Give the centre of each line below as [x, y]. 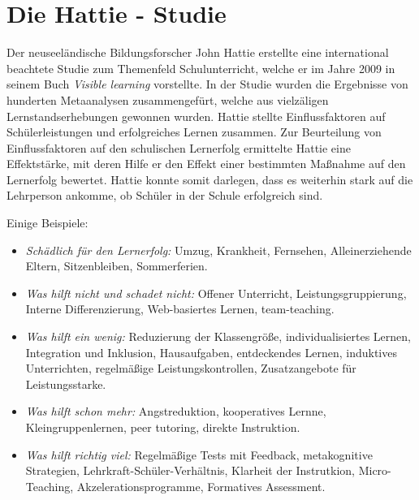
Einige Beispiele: [48, 223]
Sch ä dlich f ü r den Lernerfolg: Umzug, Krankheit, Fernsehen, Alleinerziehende [218, 250]
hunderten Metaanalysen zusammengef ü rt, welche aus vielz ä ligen [168, 99]
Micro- [375, 470]
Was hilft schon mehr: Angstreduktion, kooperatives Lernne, [176, 411]
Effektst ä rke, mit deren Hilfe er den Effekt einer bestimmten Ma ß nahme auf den [206, 164]
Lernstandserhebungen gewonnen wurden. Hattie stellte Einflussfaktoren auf [196, 116]
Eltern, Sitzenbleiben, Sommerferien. [117, 266]
